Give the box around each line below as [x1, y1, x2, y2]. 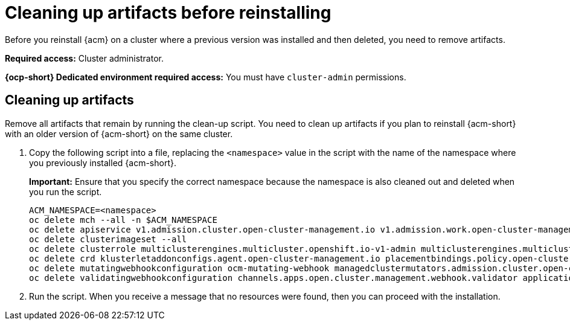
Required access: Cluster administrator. [5, 53, 164, 63]
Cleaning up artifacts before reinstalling [5, 2, 331, 23]
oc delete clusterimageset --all [29, 234, 187, 244]
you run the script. [29, 186, 102, 197]
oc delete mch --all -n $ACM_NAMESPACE [29, 214, 217, 225]
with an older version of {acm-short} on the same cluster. [5, 128, 233, 139]
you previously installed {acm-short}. [29, 157, 176, 168]
